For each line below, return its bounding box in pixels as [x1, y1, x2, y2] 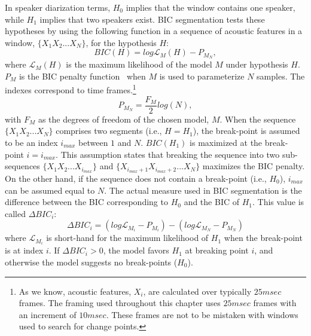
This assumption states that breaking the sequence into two [60, 148, 280, 160]
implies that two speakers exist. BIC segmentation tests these [39, 13, 265, 25]
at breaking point [185, 244, 249, 256]
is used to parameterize [159, 69, 245, 82]
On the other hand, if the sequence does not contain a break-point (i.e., [5, 172, 267, 184]
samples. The [257, 69, 305, 82]
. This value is [252, 196, 304, 208]
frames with [253, 297, 297, 309]
